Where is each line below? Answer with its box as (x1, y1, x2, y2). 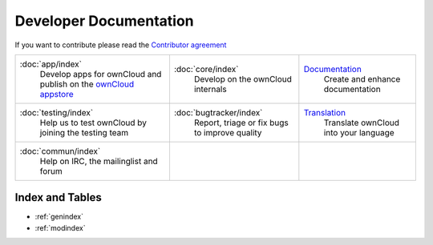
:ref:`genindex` (34, 212, 84, 222)
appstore (39, 88, 74, 99)
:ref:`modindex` (34, 223, 86, 232)
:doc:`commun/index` (19, 145, 101, 156)
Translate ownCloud (323, 117, 400, 128)
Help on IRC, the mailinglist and (39, 155, 158, 167)
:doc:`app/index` (19, 58, 82, 70)
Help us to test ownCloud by (39, 117, 148, 128)
